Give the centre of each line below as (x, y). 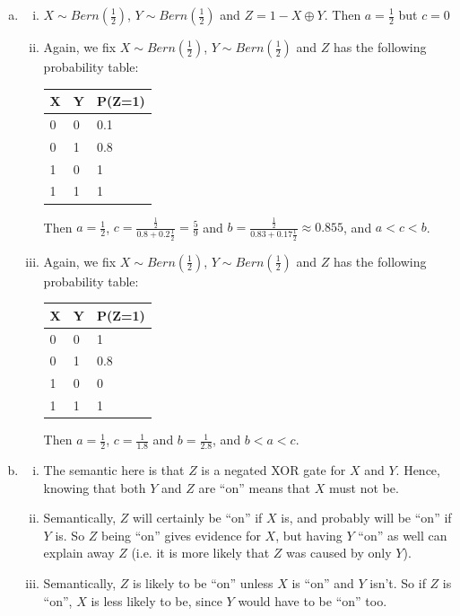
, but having (309, 535)
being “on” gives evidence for (181, 535)
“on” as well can (403, 535)
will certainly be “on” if (198, 518)
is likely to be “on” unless (203, 583)
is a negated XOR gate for (273, 470)
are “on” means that (255, 487)
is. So (70, 535)
